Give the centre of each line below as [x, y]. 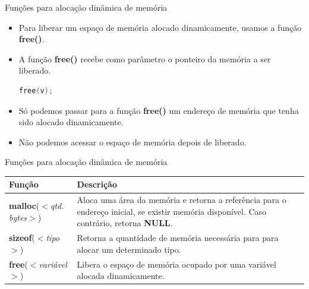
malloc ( [24, 206]
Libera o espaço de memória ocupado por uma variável [176, 264]
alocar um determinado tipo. [129, 249]
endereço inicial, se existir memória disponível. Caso [172, 211]
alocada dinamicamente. [121, 276]
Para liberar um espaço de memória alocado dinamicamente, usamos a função [160, 27]
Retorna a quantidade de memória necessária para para [178, 238]
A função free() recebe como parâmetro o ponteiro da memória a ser [145, 58]
